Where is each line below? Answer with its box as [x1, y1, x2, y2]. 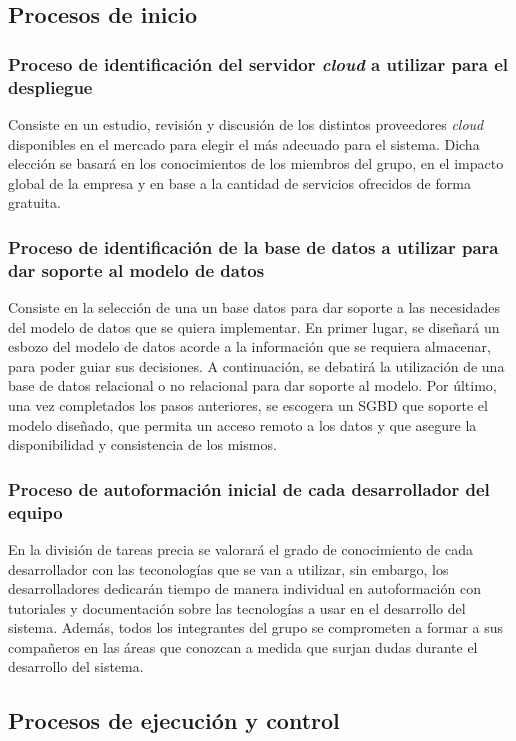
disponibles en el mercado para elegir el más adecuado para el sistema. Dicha [8, 133, 480, 154]
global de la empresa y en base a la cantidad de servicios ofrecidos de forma [8, 172, 471, 193]
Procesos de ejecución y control [8, 705, 340, 736]
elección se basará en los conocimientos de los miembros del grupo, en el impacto [8, 153, 504, 174]
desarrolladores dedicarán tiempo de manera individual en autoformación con [8, 578, 481, 599]
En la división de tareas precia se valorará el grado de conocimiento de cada [8, 538, 473, 559]
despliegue [8, 74, 93, 99]
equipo [8, 499, 63, 524]
